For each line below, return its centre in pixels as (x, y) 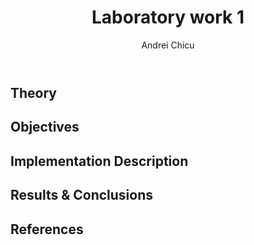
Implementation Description (99, 161)
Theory (34, 92)
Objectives (45, 127)
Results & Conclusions (82, 195)
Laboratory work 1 (168, 17)
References (47, 229)
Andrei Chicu (168, 45)
